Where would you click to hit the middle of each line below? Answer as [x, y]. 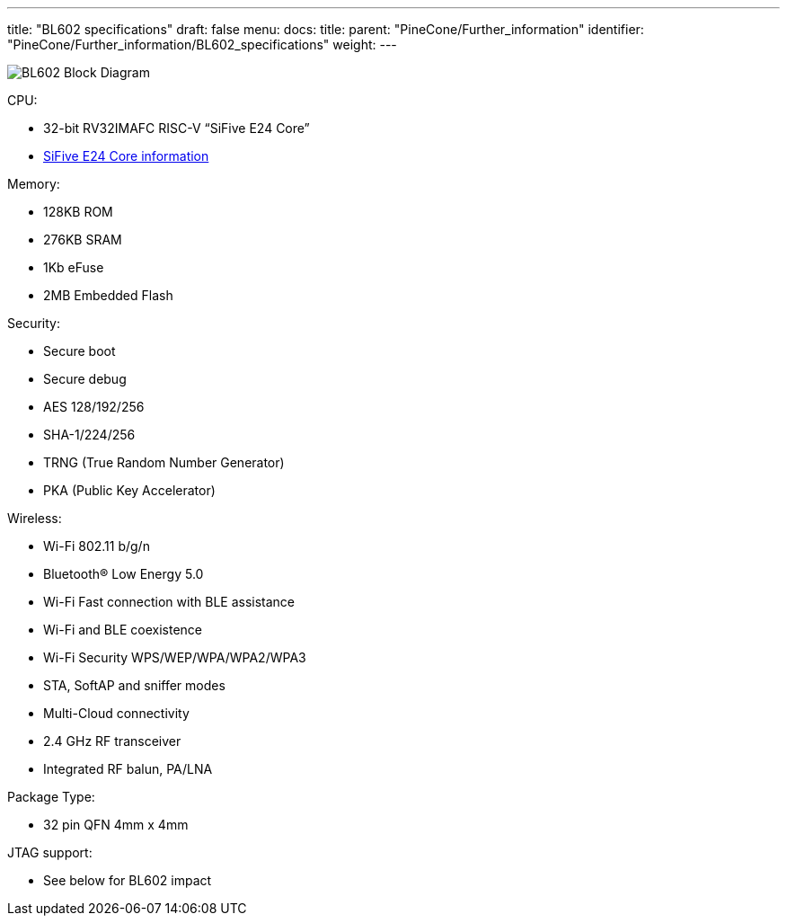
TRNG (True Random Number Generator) [164, 462]
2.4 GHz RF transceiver [112, 741]
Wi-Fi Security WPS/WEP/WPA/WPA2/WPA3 [175, 657]
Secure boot [80, 351]
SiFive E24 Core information [126, 156]
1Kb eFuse [74, 267]
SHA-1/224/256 [89, 435]
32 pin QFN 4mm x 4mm [116, 825]
